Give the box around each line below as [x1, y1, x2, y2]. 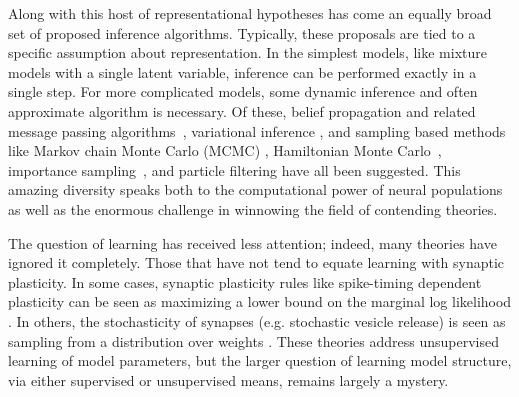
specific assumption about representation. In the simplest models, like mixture [8, 42, 487, 63]
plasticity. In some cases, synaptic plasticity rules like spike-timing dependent [8, 271, 482, 292]
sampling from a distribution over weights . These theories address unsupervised [8, 330, 499, 351]
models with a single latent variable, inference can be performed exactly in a [8, 61, 477, 82]
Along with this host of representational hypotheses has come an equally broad [8, 3, 492, 23]
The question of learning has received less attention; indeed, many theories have [8, 232, 497, 253]
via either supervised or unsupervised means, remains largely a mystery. [8, 369, 449, 390]
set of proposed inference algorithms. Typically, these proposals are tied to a [8, 22, 476, 43]
